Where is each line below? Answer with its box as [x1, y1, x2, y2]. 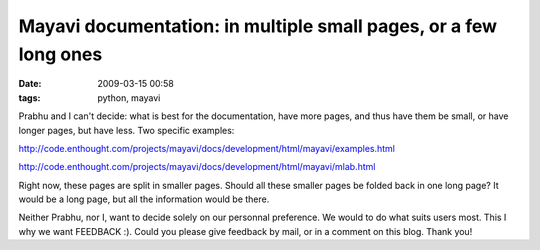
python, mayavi [97, 91, 161, 104]
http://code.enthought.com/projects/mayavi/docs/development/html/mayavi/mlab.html [18, 161, 376, 173]
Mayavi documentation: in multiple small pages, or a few [18, 15, 498, 37]
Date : [18, 78, 42, 90]
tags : [18, 91, 41, 104]
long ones [18, 43, 103, 65]
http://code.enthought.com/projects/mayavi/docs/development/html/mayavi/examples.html [18, 142, 395, 154]
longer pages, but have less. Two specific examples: [18, 124, 235, 136]
